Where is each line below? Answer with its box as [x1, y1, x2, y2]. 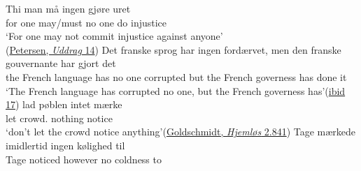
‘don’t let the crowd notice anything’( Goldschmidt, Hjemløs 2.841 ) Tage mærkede [6, 124, 356, 139]
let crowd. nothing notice [6, 110, 113, 125]
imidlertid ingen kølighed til [6, 137, 125, 152]
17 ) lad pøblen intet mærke [6, 97, 122, 112]
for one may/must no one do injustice [6, 15, 167, 29]
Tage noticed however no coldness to [6, 151, 162, 166]
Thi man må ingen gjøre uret [6, 1, 131, 15]
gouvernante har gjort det [6, 56, 116, 70]
